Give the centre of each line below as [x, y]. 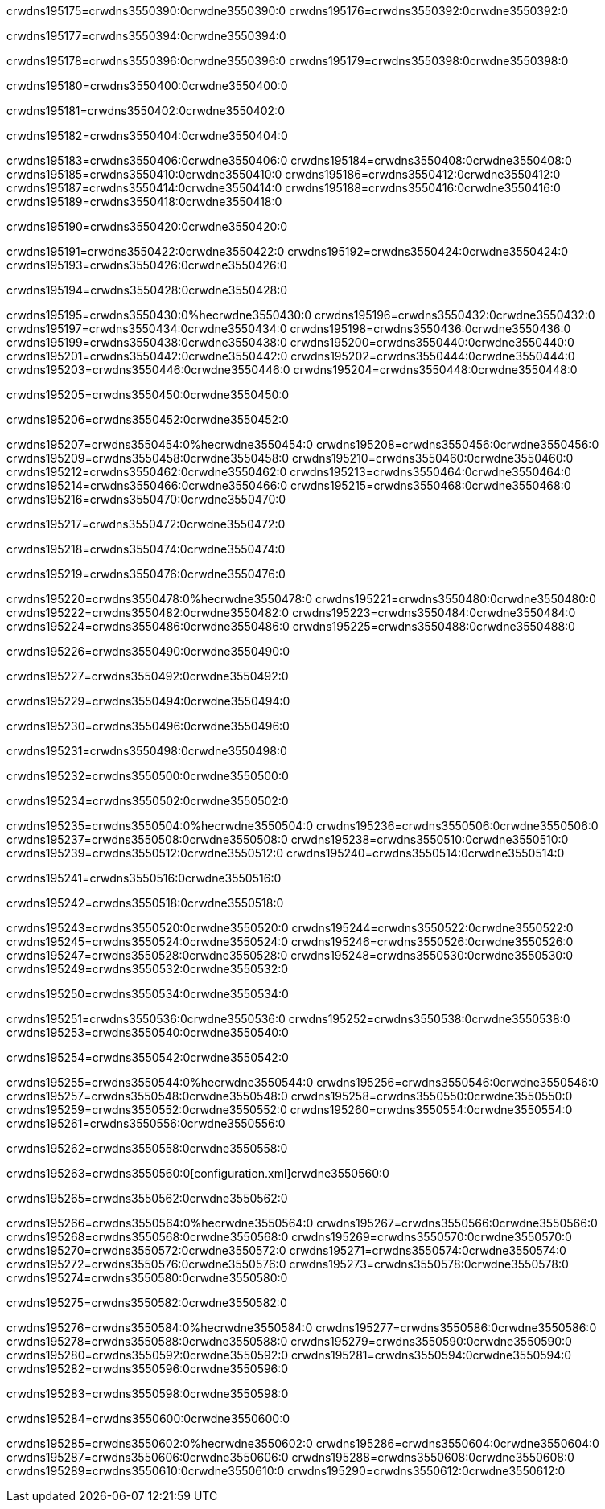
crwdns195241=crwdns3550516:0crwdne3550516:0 [144, 878]
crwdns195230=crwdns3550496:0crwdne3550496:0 [148, 726]
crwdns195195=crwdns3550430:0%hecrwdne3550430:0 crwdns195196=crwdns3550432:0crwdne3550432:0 [301, 315]
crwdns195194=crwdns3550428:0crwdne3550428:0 [147, 290]
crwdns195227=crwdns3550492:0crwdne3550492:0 [148, 676]
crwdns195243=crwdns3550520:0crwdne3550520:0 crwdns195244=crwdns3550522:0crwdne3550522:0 [290, 928]
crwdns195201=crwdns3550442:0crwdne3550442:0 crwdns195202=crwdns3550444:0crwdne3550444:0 [291, 356]
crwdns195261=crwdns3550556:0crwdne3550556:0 [146, 1123]
